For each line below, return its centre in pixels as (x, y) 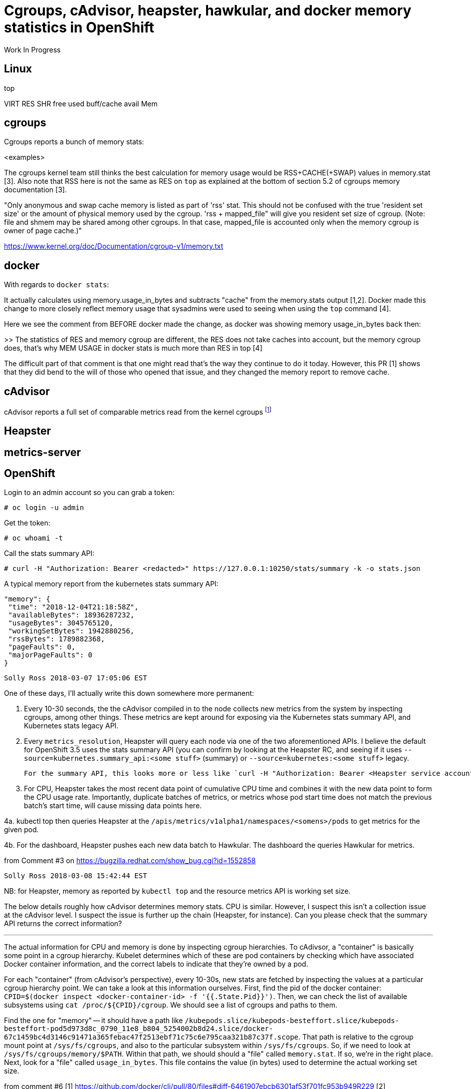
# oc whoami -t (34, 538)
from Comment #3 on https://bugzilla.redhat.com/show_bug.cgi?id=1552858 (130, 861)
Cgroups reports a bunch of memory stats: (74, 142)
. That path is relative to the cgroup (356, 1037)
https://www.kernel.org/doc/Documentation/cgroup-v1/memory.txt (114, 246)
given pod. (21, 830)
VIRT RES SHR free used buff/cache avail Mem (81, 103)
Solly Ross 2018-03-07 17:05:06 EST (76, 678)
